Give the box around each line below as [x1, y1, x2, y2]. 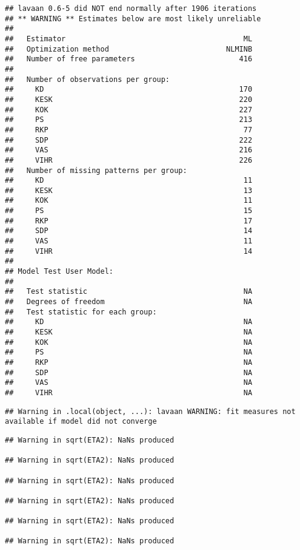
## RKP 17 [5, 216, 253, 225]
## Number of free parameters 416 [5, 55, 253, 64]
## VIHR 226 [5, 155, 253, 165]
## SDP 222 [5, 135, 253, 144]
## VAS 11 [5, 237, 253, 246]
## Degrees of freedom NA [5, 297, 253, 307]
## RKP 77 [5, 125, 253, 134]
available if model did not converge [5, 417, 157, 426]
